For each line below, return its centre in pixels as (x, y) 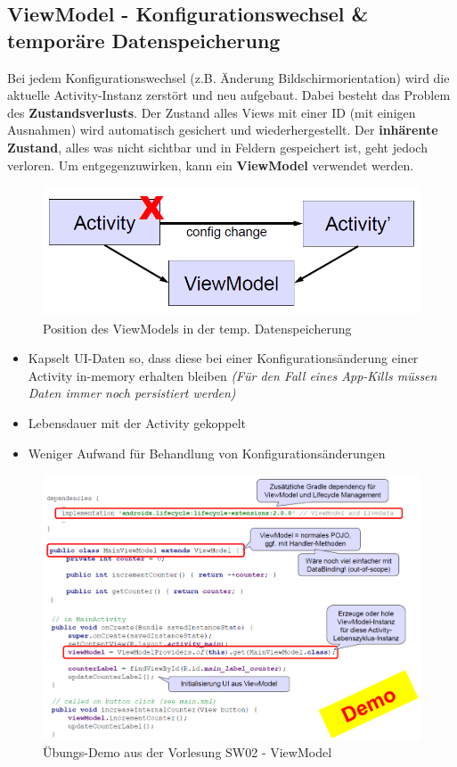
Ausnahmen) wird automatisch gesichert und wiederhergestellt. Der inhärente (223, 130)
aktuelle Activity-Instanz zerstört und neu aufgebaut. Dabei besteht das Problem (229, 95)
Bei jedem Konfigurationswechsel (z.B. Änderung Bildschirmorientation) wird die (228, 77)
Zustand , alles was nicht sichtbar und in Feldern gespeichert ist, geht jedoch (217, 147)
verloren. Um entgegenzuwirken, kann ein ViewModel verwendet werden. (211, 165)
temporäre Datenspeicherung (144, 40)
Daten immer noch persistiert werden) (132, 393)
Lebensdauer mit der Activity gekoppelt (137, 422)
